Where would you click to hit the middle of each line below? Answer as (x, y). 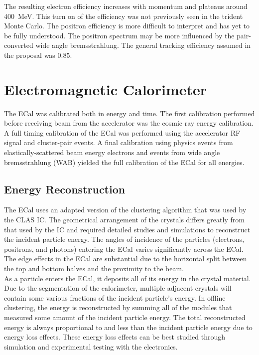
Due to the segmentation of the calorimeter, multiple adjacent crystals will (118, 288)
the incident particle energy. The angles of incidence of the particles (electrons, (124, 239)
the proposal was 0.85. (38, 55)
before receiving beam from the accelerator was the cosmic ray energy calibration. (129, 123)
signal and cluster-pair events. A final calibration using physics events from (119, 142)
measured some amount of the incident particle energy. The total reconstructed (125, 317)
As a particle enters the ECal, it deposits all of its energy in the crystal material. (128, 278)
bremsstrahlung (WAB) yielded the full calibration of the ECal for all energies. (124, 162)
